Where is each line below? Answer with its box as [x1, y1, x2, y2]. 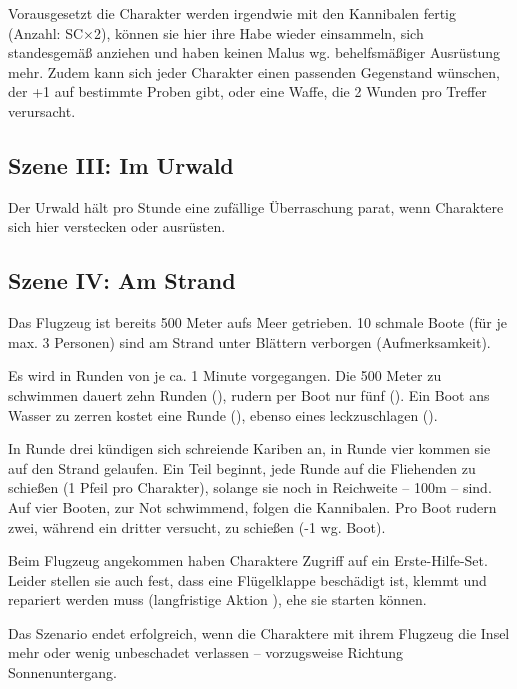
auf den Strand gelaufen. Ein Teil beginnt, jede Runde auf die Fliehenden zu [8, 457, 476, 478]
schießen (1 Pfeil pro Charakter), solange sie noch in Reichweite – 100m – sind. [8, 477, 492, 498]
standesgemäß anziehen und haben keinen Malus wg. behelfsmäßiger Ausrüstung [8, 42, 501, 63]
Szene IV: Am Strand [8, 265, 236, 296]
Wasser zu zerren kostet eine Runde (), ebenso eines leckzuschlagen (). [8, 404, 438, 425]
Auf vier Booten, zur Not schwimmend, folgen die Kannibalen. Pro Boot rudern [8, 496, 497, 517]
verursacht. [8, 100, 76, 121]
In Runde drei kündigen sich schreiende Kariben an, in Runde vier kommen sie [8, 438, 491, 459]
